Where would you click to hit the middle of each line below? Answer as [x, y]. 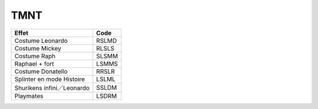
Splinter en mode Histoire [50, 79]
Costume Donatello [41, 71]
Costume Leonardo [41, 40]
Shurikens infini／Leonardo [52, 88]
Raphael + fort [34, 63]
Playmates [29, 96]
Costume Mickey [38, 48]
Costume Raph [35, 56]
